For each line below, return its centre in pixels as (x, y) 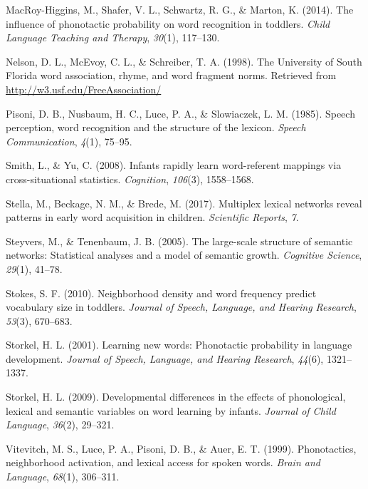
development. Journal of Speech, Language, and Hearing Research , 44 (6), (165, 358)
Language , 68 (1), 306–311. (63, 477)
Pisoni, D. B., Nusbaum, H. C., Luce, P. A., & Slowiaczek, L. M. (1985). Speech (180, 113)
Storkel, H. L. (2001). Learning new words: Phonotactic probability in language (179, 345)
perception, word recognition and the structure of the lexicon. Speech (156, 127)
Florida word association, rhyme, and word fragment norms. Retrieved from (171, 75)
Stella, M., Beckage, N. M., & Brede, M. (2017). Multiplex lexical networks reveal (184, 203)
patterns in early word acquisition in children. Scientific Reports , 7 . (152, 217)
